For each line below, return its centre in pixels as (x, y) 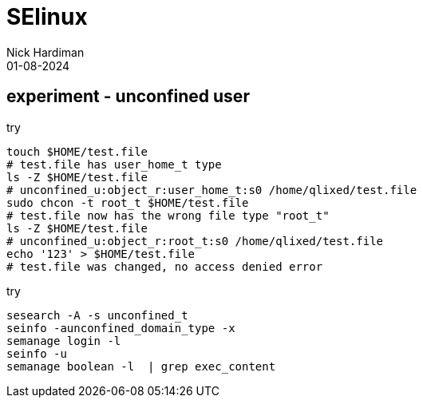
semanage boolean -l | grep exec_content (141, 366)
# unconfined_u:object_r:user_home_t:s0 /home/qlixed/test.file (212, 190)
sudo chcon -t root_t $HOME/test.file (128, 202)
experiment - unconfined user (128, 97)
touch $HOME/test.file (77, 151)
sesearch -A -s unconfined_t (97, 315)
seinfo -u (37, 353)
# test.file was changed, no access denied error (165, 266)
